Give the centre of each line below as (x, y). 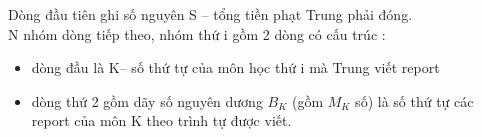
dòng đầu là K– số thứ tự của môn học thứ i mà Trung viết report (235, 67)
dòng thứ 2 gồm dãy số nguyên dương (147, 100)
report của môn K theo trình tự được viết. (161, 120)
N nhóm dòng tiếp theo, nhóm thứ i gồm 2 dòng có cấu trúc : (197, 33)
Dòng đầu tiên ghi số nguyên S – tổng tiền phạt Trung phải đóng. (210, 14)
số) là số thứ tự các (414, 100)
